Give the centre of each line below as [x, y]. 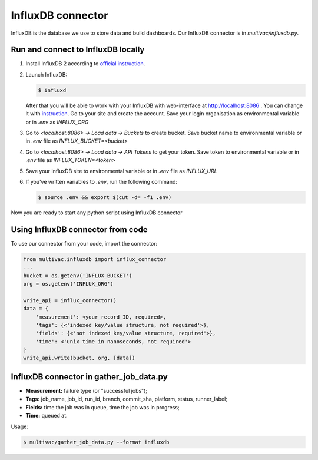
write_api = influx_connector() [70, 300]
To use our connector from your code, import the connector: [84, 243]
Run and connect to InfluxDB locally [78, 50]
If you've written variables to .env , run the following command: [102, 181]
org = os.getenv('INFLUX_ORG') [69, 284]
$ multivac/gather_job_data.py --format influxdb [96, 442]
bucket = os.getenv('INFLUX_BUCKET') [78, 276]
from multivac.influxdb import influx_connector [95, 259]
